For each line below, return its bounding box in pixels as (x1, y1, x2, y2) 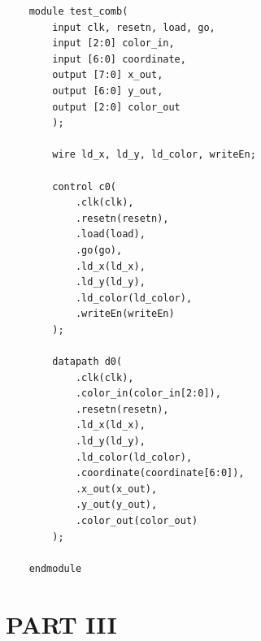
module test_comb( (28, 6, 128, 17)
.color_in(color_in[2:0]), (75, 388, 221, 400)
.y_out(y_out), (75, 499, 158, 511)
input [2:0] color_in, (52, 37, 175, 50)
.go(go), (75, 244, 123, 256)
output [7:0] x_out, (52, 69, 163, 81)
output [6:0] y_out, (52, 84, 163, 97)
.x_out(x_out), (75, 483, 158, 495)
